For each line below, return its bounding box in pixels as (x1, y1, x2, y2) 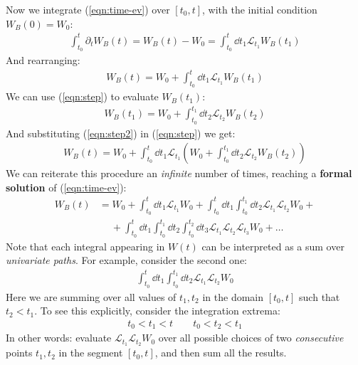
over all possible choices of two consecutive (158, 330, 344, 345)
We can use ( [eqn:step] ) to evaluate (6, 89, 159, 104)
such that (299, 289, 340, 304)
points (6, 345, 33, 360)
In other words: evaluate (6, 330, 112, 345)
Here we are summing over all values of (6, 289, 177, 304)
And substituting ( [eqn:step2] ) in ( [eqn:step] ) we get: (6, 125, 236, 140)
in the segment (58, 345, 123, 360)
